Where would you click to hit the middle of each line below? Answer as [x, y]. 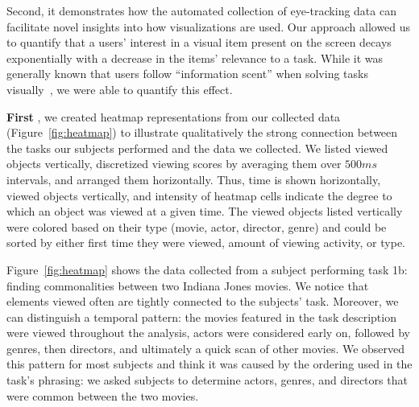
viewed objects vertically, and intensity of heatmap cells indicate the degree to [199, 195]
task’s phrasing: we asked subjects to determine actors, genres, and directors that [207, 380]
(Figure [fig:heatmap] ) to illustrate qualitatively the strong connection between [202, 132]
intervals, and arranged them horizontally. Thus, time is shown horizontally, [194, 179]
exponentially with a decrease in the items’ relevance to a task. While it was [195, 58]
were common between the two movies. [103, 395]
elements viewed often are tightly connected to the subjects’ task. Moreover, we [203, 301]
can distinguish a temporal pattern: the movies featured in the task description [201, 317]
